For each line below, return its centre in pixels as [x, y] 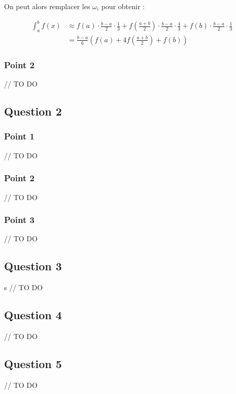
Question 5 [33, 363]
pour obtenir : [123, 6]
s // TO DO [24, 287]
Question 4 [33, 315]
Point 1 [19, 136]
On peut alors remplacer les [47, 6]
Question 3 [33, 266]
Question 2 [33, 111]
